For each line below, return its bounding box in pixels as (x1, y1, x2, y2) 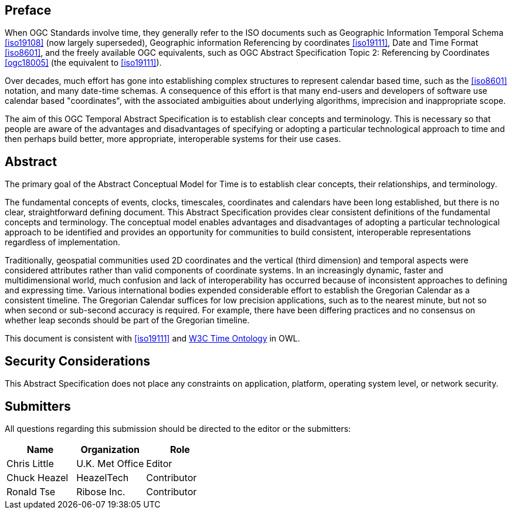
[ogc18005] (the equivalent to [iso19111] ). (5, 58, 162, 68)
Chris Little (6, 457, 54, 469)
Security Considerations (5, 353, 151, 368)
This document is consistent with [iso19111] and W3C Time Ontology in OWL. (5, 333, 300, 344)
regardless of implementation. (5, 237, 120, 248)
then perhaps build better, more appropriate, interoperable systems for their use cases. (5, 134, 341, 144)
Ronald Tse (6, 485, 56, 498)
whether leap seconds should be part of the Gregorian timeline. (5, 315, 250, 326)
